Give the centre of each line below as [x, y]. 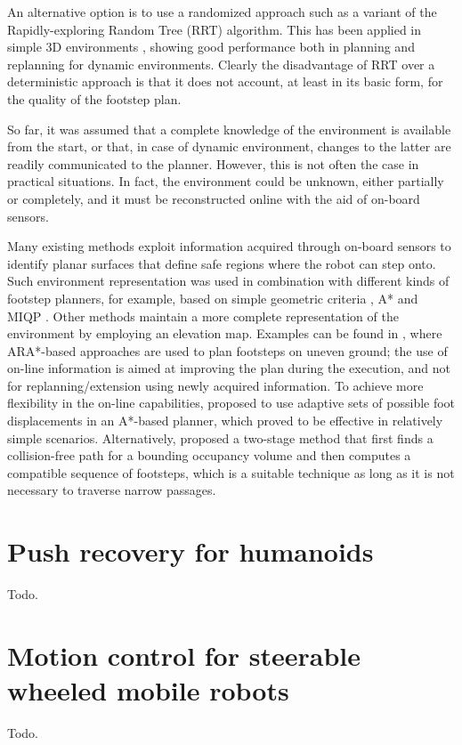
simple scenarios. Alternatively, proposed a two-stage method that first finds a [220, 437]
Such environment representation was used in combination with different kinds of [228, 281]
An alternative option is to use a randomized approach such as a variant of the [222, 12]
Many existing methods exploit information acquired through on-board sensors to [229, 246]
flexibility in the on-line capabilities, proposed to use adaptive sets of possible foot [231, 403]
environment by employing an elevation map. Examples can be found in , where [225, 333]
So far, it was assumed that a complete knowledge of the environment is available [229, 129]
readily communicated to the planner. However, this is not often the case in [213, 163]
